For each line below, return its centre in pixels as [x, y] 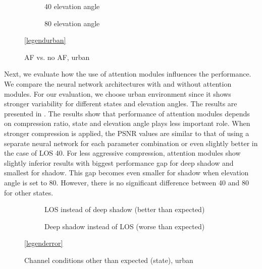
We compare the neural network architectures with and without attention [118, 83]
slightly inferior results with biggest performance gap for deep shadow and [119, 162]
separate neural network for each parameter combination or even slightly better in [131, 143]
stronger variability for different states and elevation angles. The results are [121, 104]
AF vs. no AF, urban [57, 57]
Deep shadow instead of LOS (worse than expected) [125, 226]
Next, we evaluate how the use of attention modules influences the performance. [128, 74]
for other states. [29, 192]
